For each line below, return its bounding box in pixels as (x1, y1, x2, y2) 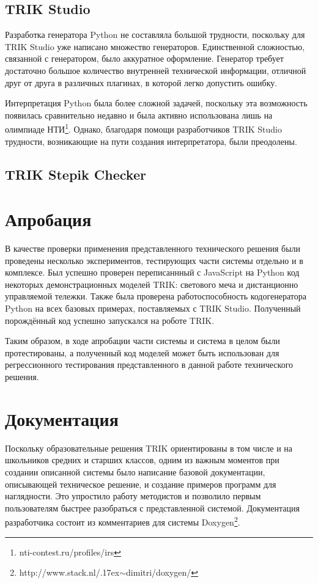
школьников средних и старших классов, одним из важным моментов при (5, 453, 279, 466)
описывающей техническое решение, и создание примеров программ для (5, 477, 276, 490)
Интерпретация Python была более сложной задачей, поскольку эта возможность (5, 97, 308, 109)
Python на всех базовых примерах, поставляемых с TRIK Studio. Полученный (5, 302, 301, 315)
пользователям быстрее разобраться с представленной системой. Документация (5, 501, 300, 514)
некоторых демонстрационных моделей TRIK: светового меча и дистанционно (5, 277, 298, 290)
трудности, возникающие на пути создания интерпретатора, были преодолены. (5, 134, 297, 147)
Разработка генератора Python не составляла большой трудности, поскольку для (5, 28, 305, 41)
